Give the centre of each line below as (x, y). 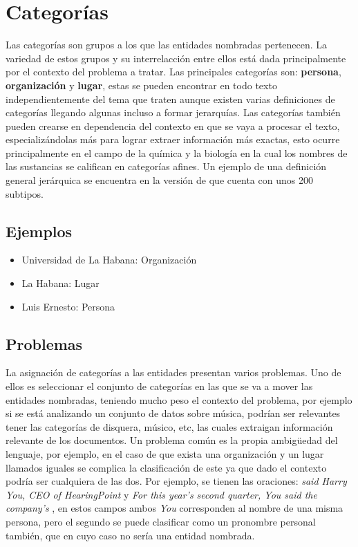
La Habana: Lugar (60, 283)
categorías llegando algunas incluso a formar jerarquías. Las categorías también (173, 112)
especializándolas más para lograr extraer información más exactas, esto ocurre (173, 139)
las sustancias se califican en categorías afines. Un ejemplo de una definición (166, 166)
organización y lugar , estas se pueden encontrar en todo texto (141, 85)
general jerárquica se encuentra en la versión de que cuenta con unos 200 (159, 180)
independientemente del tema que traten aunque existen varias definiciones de (170, 99)
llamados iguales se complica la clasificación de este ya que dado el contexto (166, 467)
